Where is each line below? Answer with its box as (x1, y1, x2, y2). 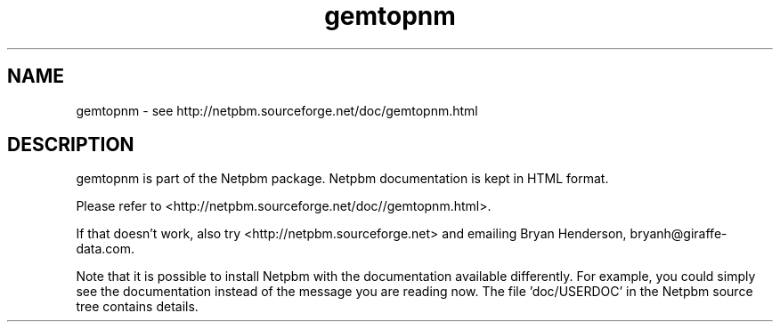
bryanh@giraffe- (630, 226, 727, 242)
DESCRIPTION (7, 133, 134, 156)
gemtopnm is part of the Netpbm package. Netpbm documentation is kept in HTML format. (76, 171, 609, 187)
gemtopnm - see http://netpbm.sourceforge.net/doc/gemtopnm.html (76, 102, 478, 118)
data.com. (76, 241, 135, 257)
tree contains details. (76, 299, 199, 315)
